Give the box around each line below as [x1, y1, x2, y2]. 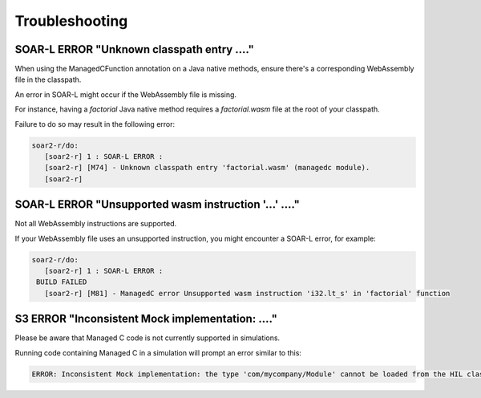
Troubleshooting [14, 12, 128, 30]
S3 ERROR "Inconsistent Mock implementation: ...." [14, 312, 278, 326]
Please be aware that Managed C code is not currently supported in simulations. [14, 333, 281, 343]
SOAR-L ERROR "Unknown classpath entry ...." [14, 43, 254, 56]
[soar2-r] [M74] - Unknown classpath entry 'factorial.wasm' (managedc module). [44, 163, 370, 173]
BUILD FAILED [36, 278, 87, 286]
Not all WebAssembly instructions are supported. [14, 219, 177, 229]
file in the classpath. [14, 75, 82, 84]
